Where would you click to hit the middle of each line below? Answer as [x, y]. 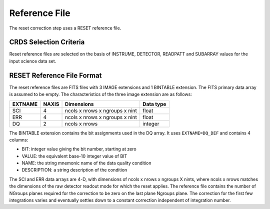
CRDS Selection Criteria [47, 42]
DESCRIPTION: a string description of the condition [74, 170]
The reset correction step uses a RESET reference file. [65, 28]
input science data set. [33, 61]
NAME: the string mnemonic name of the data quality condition [86, 163]
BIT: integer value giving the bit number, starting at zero [79, 149]
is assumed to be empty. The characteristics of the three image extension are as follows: [100, 94]
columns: [19, 139]
